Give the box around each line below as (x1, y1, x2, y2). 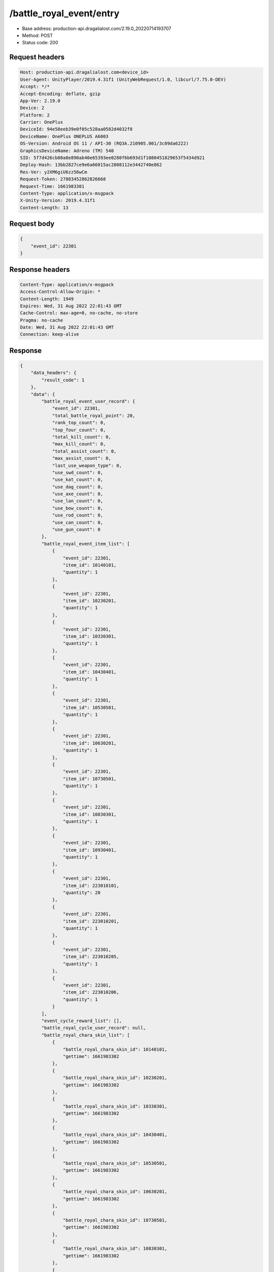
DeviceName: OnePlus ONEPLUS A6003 (20, 133, 109, 139)
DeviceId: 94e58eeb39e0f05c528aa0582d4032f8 (20, 126, 133, 132)
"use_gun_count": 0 (52, 527, 101, 533)
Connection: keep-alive (20, 331, 80, 337)
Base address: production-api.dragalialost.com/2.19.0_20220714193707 (22, 25, 172, 32)
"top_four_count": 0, (52, 427, 106, 432)
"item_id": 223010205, (62, 954, 119, 960)
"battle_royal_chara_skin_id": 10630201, (62, 1189, 167, 1195)
